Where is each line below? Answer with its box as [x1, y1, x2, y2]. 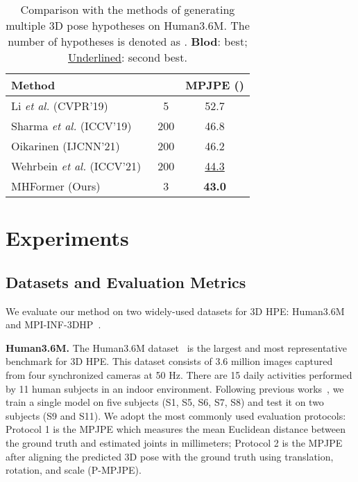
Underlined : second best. [68, 49, 187, 65]
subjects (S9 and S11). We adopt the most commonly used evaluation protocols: [6, 408, 346, 422]
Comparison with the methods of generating [20, 1, 235, 17]
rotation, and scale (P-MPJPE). [6, 463, 142, 477]
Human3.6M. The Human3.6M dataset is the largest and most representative [6, 340, 347, 355]
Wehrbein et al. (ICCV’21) [11, 158, 142, 174]
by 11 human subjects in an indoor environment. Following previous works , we [6, 381, 344, 395]
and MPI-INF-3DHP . [6, 317, 101, 332]
